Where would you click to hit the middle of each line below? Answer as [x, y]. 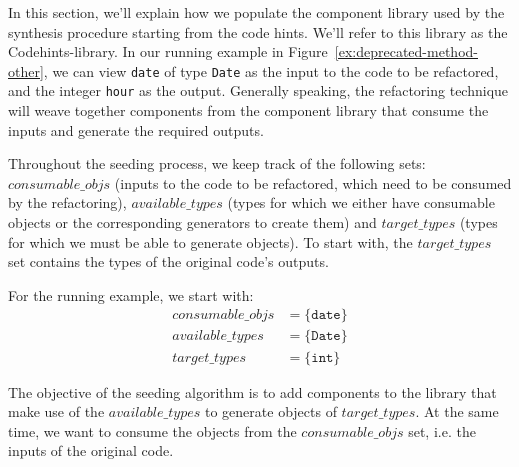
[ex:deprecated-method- [406, 51]
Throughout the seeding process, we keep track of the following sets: [217, 163]
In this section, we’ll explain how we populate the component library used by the [256, 12]
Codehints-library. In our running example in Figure [168, 51]
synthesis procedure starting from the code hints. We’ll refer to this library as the [258, 31]
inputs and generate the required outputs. [136, 129]
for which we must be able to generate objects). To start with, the [210, 241]
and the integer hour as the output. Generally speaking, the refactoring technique [258, 90]
